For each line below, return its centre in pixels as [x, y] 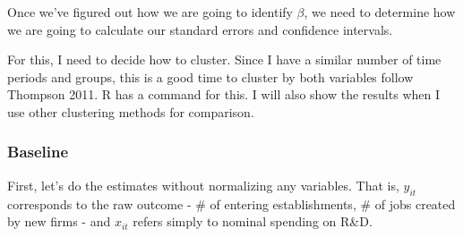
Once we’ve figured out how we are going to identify [150, 12]
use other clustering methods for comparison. [131, 111]
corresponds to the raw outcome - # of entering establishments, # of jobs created [231, 203]
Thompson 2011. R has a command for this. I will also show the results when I [223, 94]
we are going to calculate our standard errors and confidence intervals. [200, 29]
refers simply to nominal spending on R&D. [253, 221]
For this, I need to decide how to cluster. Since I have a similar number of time [224, 59]
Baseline [38, 152]
